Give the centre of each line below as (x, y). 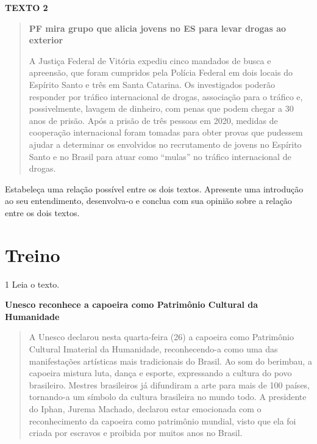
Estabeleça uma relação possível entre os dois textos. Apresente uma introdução (154, 188)
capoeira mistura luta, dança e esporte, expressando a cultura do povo (160, 373)
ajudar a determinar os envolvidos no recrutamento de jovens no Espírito (165, 144)
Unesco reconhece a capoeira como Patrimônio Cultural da (132, 304)
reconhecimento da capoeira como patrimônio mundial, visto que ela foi (162, 420)
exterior (46, 40)
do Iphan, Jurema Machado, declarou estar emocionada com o (145, 408)
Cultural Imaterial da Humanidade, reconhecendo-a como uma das (153, 349)
